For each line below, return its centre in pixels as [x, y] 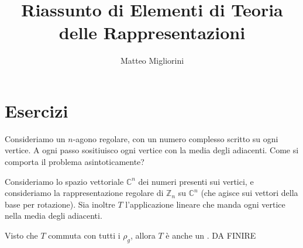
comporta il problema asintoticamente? [75, 162]
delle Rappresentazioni [152, 32]
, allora [143, 235]
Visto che [21, 235]
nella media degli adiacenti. [54, 216]
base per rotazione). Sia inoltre [60, 204]
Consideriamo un [35, 138]
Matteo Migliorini [152, 61]
